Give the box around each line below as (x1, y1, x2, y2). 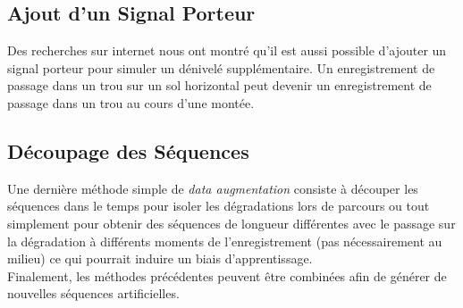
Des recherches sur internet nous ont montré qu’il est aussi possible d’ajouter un (7, 41, 447, 60)
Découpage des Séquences (7, 137, 249, 164)
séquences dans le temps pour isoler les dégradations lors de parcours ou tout (7, 196, 430, 215)
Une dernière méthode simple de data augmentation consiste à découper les (7, 179, 418, 197)
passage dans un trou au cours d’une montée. (7, 93, 255, 112)
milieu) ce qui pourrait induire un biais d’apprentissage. (7, 249, 313, 268)
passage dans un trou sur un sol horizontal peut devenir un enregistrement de (7, 76, 432, 95)
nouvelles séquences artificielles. (7, 284, 180, 303)
